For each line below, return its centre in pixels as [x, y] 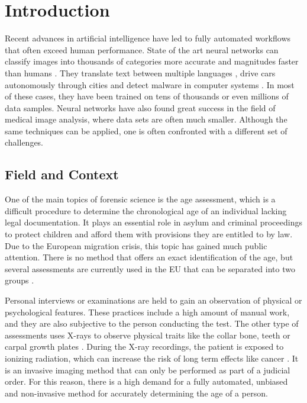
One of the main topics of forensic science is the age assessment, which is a [140, 199]
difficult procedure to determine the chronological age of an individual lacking [146, 210]
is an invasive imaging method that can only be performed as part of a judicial [148, 370]
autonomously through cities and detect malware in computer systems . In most [150, 84]
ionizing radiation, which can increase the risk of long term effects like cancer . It [152, 358]
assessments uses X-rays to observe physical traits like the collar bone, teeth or [148, 335]
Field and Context [62, 174]
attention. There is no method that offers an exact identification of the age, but [149, 257]
